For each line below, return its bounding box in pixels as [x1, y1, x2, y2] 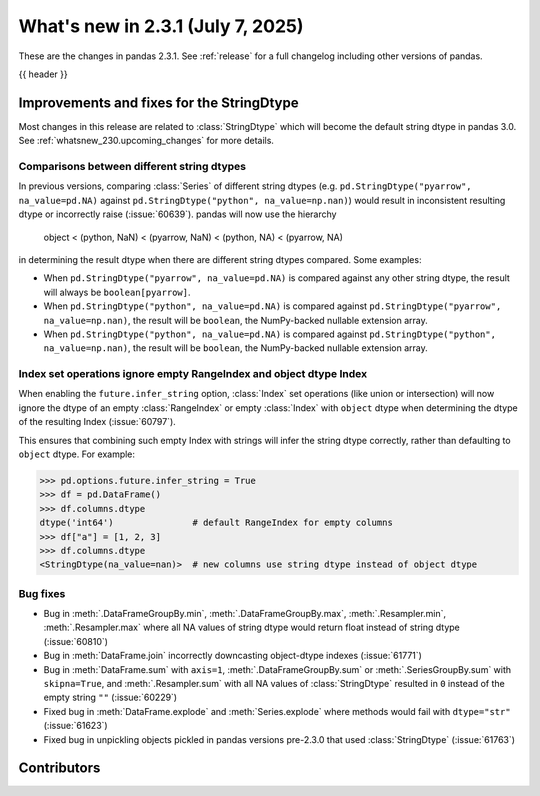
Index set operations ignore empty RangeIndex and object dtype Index [18, 367, 368, 381]
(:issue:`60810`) [43, 635, 109, 647]
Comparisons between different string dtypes [18, 160, 247, 173]
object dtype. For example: [18, 448, 135, 460]
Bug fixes [18, 586, 66, 600]
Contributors [18, 760, 101, 777]
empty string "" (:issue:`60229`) [43, 691, 178, 704]
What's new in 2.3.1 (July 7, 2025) [18, 15, 304, 37]
